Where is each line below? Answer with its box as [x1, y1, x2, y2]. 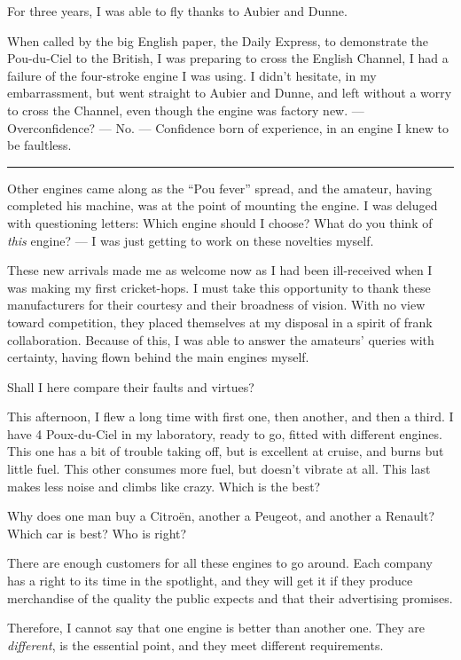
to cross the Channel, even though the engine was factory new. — [7, 100, 364, 119]
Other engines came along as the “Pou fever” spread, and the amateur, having [7, 178, 432, 197]
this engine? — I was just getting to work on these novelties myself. [7, 231, 374, 249]
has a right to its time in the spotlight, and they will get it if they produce [7, 571, 413, 590]
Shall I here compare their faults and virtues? [7, 377, 254, 396]
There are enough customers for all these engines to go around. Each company [7, 554, 433, 572]
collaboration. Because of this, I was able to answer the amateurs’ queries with [7, 330, 434, 349]
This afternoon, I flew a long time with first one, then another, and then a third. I [7, 407, 454, 426]
